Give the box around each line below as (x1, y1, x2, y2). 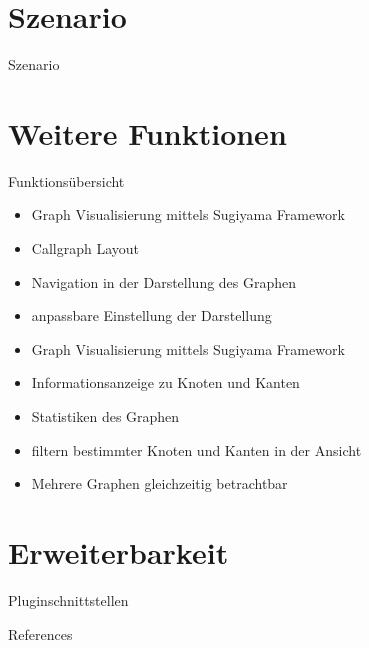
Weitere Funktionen (8, 112, 287, 153)
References (8, 623, 73, 644)
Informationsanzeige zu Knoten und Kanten (31, 372, 300, 393)
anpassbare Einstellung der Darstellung (31, 305, 272, 326)
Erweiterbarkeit (8, 531, 229, 572)
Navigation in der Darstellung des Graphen (31, 271, 297, 292)
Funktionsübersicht (8, 170, 125, 191)
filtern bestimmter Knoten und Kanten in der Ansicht (31, 439, 362, 460)
